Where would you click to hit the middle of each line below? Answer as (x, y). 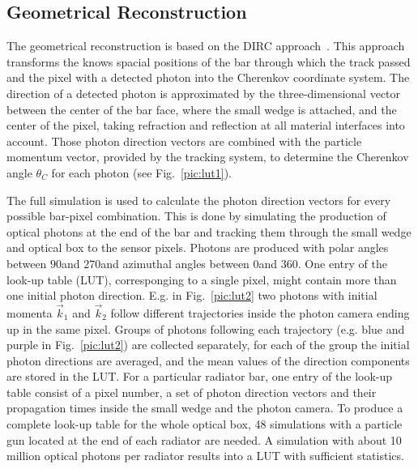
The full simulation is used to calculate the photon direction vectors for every (199, 200)
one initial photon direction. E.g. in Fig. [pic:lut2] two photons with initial (192, 295)
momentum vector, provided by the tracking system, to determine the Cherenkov (208, 157)
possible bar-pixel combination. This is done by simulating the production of (196, 216)
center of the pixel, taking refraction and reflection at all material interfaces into (206, 125)
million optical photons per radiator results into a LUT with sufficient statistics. (205, 456)
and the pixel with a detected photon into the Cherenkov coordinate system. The (208, 77)
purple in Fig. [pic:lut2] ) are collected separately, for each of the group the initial (208, 345)
